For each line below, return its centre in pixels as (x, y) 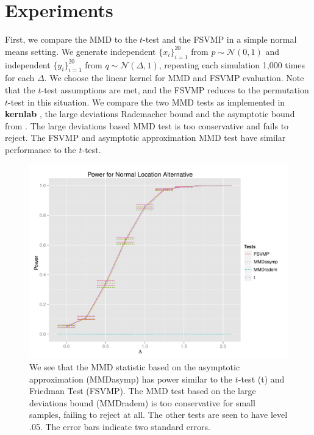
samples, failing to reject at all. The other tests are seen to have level (159, 415)
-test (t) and (261, 379)
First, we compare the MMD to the (71, 39)
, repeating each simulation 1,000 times (232, 64)
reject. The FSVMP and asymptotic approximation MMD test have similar (145, 138)
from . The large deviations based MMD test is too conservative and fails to (147, 125)
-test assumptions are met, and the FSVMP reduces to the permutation (175, 89)
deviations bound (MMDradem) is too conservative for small (142, 402)
